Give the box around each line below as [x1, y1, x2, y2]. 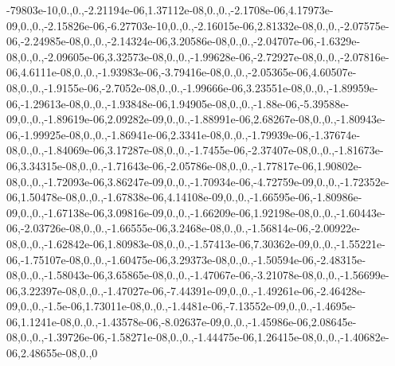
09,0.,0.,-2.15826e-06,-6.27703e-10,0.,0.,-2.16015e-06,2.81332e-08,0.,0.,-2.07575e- [6, 17, 389, 33]
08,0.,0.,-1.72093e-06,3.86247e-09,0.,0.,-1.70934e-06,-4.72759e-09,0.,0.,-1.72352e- [6, 173, 389, 189]
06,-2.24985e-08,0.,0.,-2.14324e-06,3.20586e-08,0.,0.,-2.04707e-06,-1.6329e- [6, 33, 361, 49]
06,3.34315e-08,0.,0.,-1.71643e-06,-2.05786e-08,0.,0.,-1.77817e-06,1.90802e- [6, 157, 362, 173]
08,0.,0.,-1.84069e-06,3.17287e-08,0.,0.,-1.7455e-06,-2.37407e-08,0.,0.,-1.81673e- [6, 142, 384, 158]
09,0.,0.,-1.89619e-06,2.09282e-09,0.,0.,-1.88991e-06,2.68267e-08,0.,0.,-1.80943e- [6, 111, 385, 127]
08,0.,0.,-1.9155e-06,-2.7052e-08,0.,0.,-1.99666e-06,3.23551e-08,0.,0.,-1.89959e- [6, 79, 378, 95]
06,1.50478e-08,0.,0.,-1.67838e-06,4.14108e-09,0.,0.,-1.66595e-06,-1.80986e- [6, 189, 362, 205]
